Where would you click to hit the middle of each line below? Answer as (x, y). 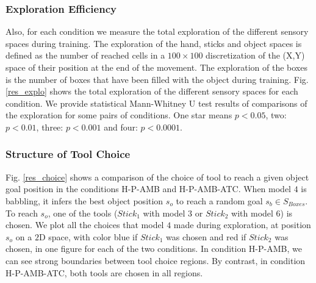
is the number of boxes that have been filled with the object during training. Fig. (157, 79)
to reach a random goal (219, 200)
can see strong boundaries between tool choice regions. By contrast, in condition (156, 260)
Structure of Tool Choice (68, 154)
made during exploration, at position (242, 225)
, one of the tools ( (83, 213)
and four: (121, 127)
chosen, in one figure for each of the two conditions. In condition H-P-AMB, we (154, 249)
